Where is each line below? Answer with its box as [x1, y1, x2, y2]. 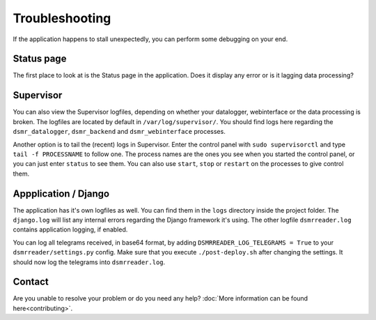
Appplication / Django [13, 188, 110, 199]
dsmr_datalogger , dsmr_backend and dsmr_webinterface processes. [13, 128, 226, 136]
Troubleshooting [13, 10, 111, 26]
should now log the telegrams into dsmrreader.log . [13, 258, 166, 266]
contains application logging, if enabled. [13, 225, 128, 234]
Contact [13, 276, 49, 288]
